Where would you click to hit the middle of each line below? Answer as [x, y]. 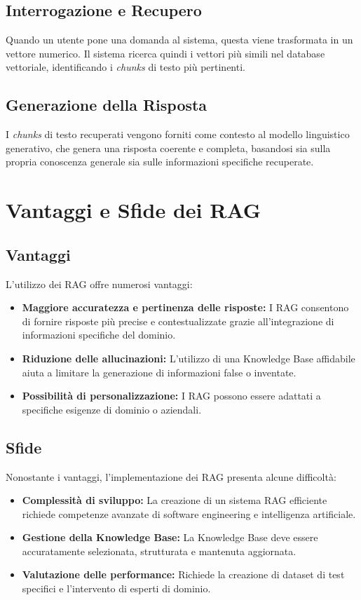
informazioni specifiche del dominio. [99, 335]
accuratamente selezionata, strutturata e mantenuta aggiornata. [159, 551]
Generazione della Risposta [107, 105]
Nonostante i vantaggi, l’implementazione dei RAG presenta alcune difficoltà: [171, 476]
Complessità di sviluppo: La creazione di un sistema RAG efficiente [175, 500]
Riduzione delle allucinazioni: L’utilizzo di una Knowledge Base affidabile [189, 358]
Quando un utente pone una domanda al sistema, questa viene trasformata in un [179, 40]
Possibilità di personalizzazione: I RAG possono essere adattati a [171, 396]
